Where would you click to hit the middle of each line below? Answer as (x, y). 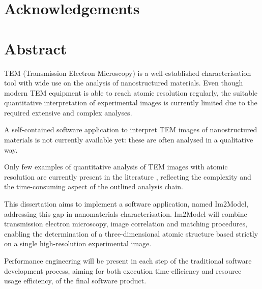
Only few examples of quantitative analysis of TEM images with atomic (116, 167)
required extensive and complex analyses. (68, 112)
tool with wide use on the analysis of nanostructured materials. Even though (124, 83)
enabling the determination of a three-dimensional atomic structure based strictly (131, 233)
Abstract (36, 48)
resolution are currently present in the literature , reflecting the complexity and (128, 176)
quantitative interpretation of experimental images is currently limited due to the (131, 103)
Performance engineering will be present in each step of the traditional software (128, 261)
